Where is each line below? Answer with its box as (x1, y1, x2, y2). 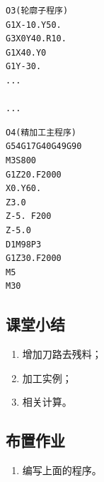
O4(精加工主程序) (6, 127, 76, 138)
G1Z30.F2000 (6, 253, 62, 264)
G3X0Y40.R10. (6, 34, 67, 44)
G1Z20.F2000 (6, 169, 62, 180)
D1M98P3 (6, 239, 42, 250)
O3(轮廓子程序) (6, 6, 69, 16)
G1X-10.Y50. (6, 19, 62, 30)
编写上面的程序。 (22, 463, 102, 478)
